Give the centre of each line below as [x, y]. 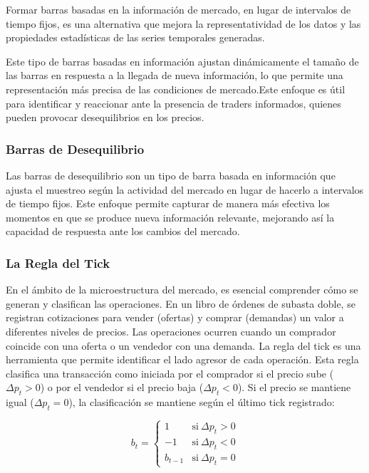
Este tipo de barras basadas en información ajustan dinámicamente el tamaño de [182, 61]
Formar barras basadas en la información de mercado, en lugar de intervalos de [178, 9]
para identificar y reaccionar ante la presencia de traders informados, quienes [173, 103]
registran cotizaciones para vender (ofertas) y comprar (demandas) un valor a [175, 317]
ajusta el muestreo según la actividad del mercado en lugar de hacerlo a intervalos [185, 189]
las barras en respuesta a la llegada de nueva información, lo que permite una [175, 75]
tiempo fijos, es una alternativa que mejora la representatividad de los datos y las [183, 23]
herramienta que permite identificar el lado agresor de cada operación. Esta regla [182, 359]
